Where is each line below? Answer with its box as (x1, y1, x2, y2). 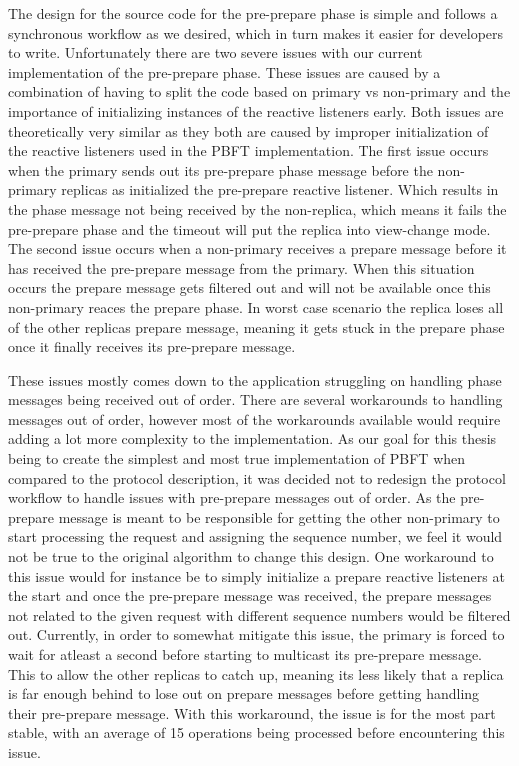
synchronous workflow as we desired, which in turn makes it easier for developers (8, 22, 504, 43)
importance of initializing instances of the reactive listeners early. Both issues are (8, 100, 504, 121)
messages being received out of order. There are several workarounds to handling (8, 389, 503, 410)
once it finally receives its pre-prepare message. (8, 336, 296, 357)
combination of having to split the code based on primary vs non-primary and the (8, 81, 511, 102)
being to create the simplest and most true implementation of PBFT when (8, 448, 466, 469)
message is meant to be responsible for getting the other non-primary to (58, 506, 500, 527)
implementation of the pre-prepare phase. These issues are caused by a (8, 61, 441, 82)
